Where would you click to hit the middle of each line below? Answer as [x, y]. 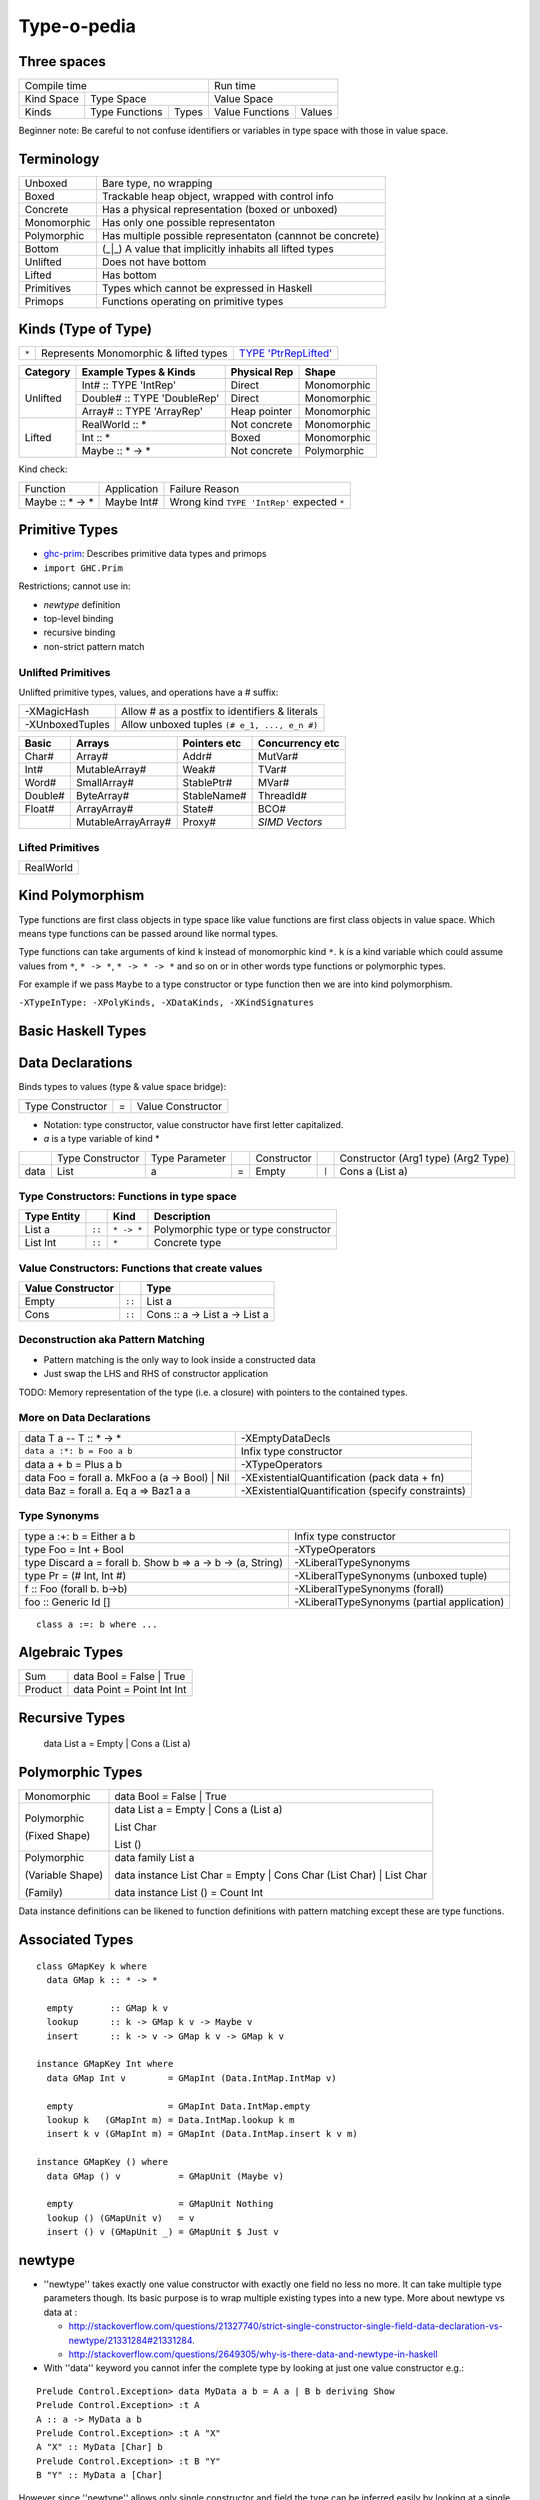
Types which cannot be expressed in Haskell [207, 288]
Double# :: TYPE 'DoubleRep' [150, 398]
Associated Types [76, 1940]
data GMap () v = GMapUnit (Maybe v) [165, 2176]
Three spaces [62, 61]
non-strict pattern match [94, 646]
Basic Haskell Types [82, 1031]
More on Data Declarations [84, 1418]
